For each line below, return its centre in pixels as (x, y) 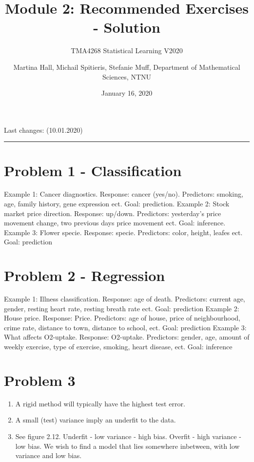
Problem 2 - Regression (85, 275)
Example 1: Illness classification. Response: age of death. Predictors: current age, (125, 299)
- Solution (127, 27)
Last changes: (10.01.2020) (43, 130)
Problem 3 (40, 380)
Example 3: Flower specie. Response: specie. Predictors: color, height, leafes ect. (123, 232)
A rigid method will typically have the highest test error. (100, 403)
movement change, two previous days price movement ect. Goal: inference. (115, 223)
